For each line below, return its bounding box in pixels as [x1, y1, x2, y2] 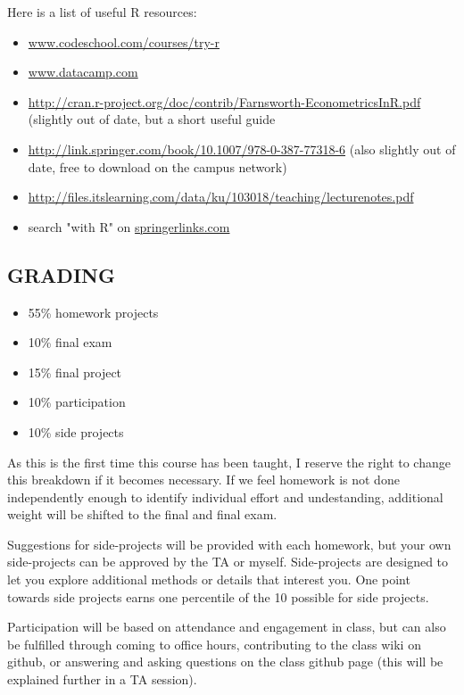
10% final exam [28, 333, 112, 352]
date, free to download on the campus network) [28, 157, 287, 176]
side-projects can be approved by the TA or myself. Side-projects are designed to [7, 552, 449, 571]
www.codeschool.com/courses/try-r [28, 32, 220, 51]
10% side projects [28, 422, 124, 441]
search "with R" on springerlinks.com [28, 217, 230, 236]
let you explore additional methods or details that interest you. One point [7, 570, 410, 589]
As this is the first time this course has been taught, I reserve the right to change [7, 452, 451, 471]
